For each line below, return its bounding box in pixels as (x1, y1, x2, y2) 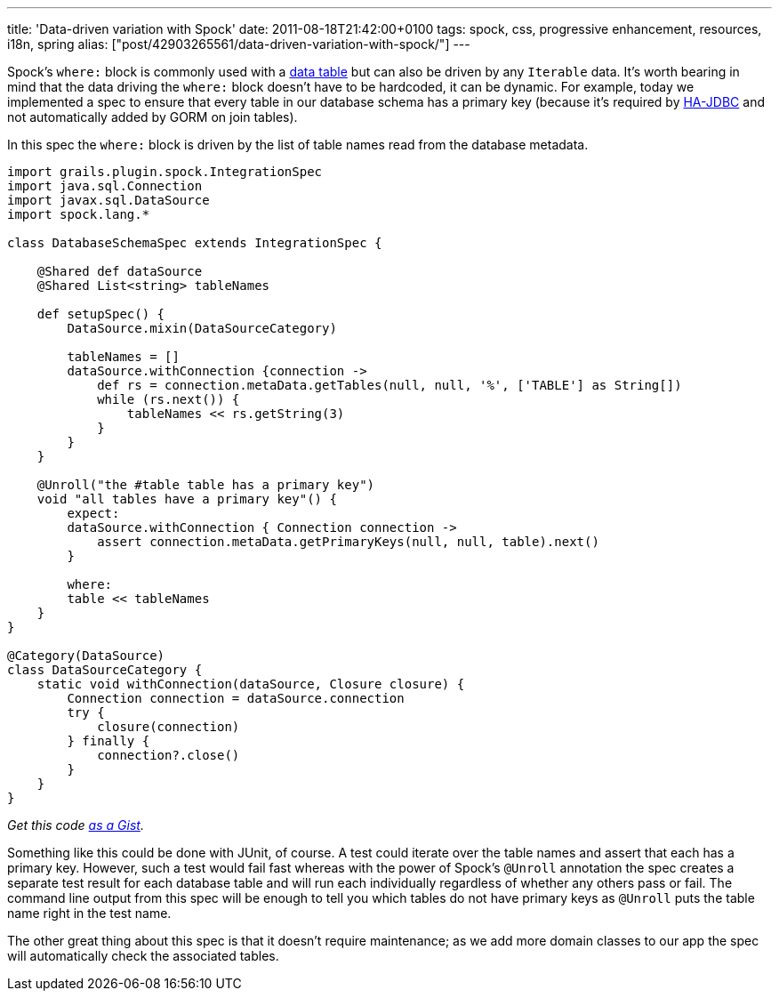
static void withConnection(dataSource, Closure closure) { (36, 677, 465, 691)
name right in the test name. (7, 905, 172, 921)
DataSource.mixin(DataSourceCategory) (67, 321, 337, 335)
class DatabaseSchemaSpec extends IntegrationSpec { (7, 236, 382, 250)
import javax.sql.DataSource (7, 193, 210, 207)
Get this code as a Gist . (7, 817, 144, 833)
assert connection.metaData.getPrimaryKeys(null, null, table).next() (97, 535, 599, 549)
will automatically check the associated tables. (7, 948, 279, 963)
